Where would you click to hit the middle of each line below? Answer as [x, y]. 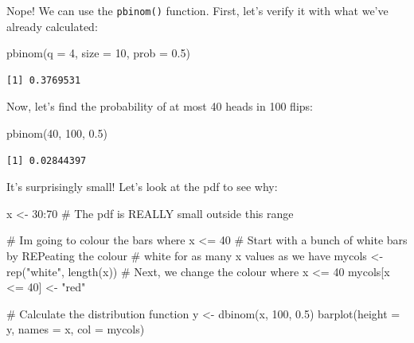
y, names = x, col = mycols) [76, 329]
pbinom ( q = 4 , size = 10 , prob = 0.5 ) [98, 53]
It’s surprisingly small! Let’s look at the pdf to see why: [142, 187]
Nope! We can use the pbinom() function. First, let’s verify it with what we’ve [197, 10]
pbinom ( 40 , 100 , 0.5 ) [57, 133]
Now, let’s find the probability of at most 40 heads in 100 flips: [160, 106]
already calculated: [52, 26]
